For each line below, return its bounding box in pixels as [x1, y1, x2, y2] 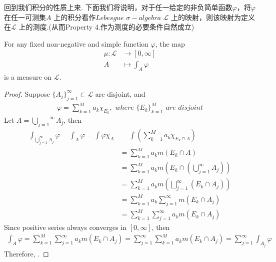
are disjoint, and [95, 88, 145, 99]
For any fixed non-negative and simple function [4, 38, 148, 49]
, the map [155, 38, 185, 49]
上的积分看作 [53, 12, 96, 22]
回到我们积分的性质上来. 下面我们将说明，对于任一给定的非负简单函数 [4, 2, 232, 12]
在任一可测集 [4, 12, 46, 22]
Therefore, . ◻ [4, 248, 49, 258]
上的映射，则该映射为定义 [171, 12, 255, 22]
